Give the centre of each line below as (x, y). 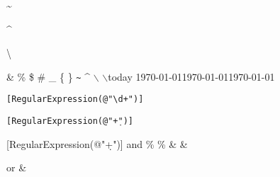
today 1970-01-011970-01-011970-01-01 (191, 76)
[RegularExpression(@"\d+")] (75, 99)
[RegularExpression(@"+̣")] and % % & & (97, 143)
